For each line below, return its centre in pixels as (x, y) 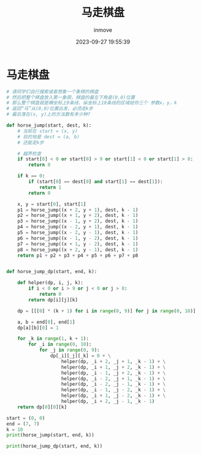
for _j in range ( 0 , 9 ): (69, 350)
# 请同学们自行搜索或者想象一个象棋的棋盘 (53, 92)
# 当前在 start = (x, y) (48, 131)
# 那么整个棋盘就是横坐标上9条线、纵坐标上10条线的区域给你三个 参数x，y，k (92, 103)
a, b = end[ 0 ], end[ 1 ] (46, 322)
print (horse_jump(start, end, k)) (51, 435)
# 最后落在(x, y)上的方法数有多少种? (48, 115)
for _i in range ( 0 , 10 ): (60, 344)
